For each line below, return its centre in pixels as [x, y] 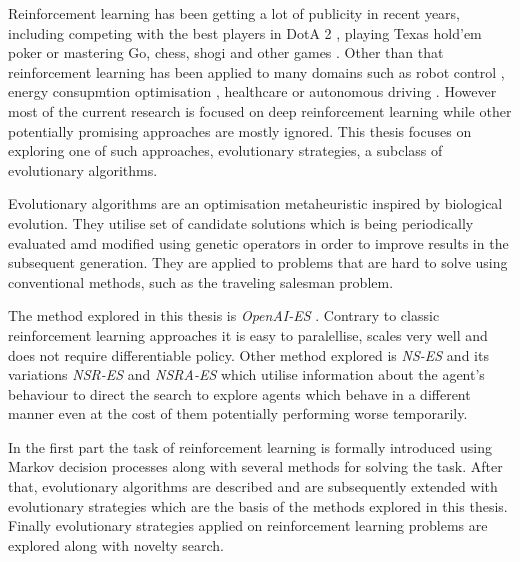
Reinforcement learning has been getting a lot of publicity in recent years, [234, 13]
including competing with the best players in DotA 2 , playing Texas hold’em [245, 32]
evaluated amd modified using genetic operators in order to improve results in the [258, 242]
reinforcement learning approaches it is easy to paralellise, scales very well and [248, 334]
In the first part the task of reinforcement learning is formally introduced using [250, 446]
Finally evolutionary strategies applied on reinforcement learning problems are [248, 525]
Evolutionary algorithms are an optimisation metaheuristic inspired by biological [255, 203]
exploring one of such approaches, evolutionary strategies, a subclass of [225, 150]
